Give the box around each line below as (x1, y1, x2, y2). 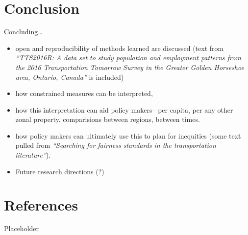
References (4, 195, 78, 215)
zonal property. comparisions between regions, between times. (15, 114, 200, 124)
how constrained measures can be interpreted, (15, 88, 153, 98)
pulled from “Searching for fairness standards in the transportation (15, 140, 216, 150)
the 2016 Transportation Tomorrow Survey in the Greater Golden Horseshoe (15, 62, 244, 72)
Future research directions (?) (15, 166, 104, 176)
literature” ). (15, 150, 51, 160)
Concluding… (4, 26, 43, 37)
